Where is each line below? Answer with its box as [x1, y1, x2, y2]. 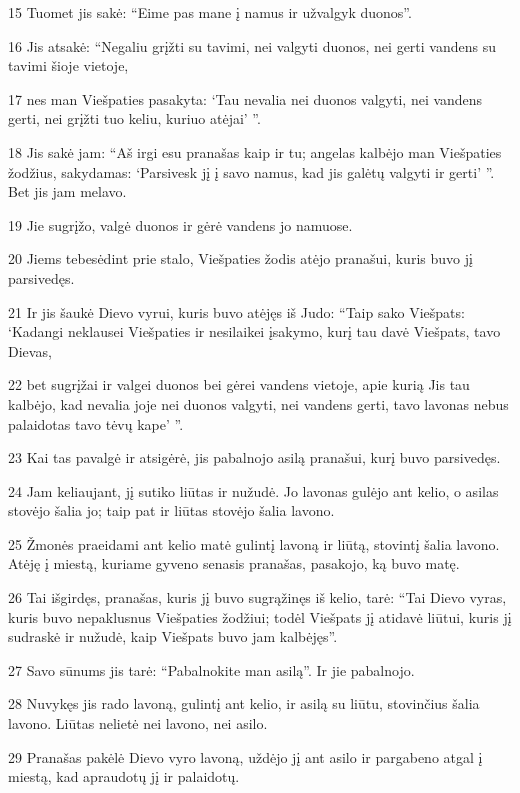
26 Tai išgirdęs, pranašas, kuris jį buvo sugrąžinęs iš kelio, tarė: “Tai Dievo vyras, [8, 587, 507, 608]
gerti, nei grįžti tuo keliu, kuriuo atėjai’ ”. [8, 108, 261, 129]
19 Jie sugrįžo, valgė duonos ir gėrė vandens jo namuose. [8, 214, 353, 235]
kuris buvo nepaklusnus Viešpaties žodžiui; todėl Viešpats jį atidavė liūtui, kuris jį [8, 606, 512, 627]
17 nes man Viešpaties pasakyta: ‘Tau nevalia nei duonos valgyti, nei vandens [8, 88, 483, 109]
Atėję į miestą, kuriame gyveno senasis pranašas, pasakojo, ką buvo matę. [8, 553, 460, 574]
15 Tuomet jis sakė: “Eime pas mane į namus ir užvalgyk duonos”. [8, 2, 412, 22]
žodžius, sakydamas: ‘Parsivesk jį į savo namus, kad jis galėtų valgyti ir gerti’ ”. [8, 161, 495, 182]
